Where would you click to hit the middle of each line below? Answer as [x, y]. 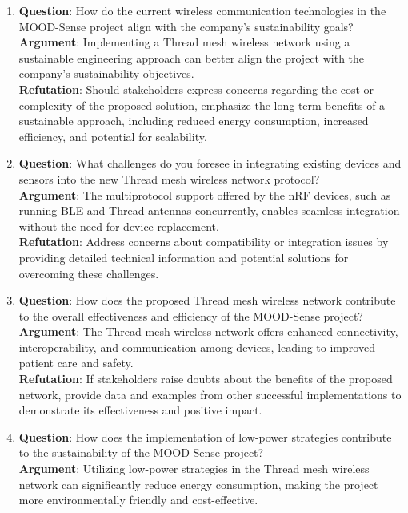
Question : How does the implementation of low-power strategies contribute [205, 436]
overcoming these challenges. [89, 273]
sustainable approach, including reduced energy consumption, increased [194, 121]
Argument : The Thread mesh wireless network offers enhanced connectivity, [208, 331]
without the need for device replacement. [119, 226]
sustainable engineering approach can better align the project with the [192, 57]
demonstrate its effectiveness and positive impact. [140, 410]
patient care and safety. [76, 363]
